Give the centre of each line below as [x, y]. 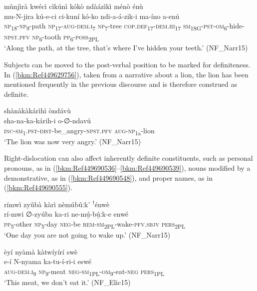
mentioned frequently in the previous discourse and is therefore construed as [121, 84]
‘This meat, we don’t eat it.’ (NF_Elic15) [67, 282]
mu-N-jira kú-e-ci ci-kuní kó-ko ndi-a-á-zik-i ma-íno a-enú [92, 16]
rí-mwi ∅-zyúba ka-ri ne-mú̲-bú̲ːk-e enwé [66, 214]
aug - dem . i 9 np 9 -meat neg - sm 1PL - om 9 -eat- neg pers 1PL [84, 272]
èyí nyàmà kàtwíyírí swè [41, 251]
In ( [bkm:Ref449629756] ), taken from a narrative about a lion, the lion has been [126, 74]
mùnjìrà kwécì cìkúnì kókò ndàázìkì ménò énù [74, 6]
